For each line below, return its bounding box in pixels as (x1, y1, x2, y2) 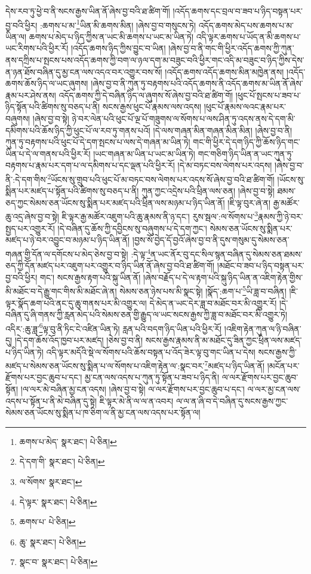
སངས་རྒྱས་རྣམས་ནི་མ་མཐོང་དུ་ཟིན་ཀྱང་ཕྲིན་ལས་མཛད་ (145, 333, 302, 346)
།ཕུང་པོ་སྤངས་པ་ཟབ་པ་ (235, 88, 301, 101)
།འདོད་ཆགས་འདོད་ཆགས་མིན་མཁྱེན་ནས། (165, 65, 284, 78)
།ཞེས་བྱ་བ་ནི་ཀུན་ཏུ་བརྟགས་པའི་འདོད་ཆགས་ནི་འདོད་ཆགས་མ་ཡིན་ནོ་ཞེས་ (91, 77, 303, 90)
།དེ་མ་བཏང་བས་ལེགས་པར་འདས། (177, 159, 272, 171)
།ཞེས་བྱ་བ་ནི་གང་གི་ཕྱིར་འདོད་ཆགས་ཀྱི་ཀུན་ (168, 42, 294, 54)
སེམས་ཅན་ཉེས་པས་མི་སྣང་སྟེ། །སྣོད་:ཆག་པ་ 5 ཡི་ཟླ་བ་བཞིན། (119, 283, 287, 297)
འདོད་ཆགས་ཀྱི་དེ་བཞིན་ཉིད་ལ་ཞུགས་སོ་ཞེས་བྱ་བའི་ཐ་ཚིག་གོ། (58, 88, 233, 101)
